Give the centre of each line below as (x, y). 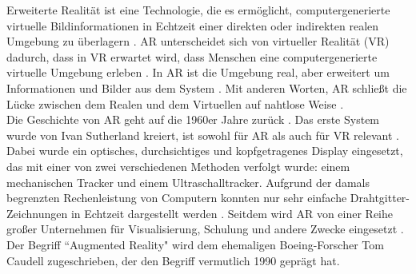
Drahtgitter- (380, 198)
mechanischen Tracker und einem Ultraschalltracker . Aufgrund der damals (188, 182)
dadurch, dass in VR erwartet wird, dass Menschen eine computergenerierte (192, 56)
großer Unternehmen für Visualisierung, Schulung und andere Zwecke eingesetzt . (205, 229)
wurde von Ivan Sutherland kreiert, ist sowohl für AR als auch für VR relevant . (203, 135)
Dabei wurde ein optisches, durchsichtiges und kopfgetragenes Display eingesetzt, (205, 151)
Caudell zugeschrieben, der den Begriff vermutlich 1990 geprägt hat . (173, 260)
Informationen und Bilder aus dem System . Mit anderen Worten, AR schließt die (207, 87)
